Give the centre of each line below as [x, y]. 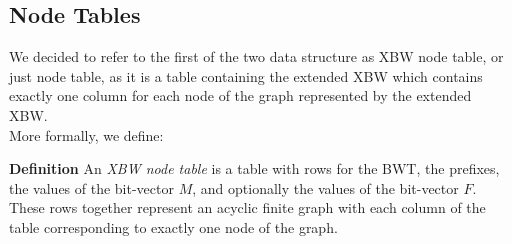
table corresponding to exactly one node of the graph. [173, 226]
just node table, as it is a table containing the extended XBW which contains [246, 75]
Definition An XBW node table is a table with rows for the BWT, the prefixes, [254, 168]
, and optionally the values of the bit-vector [325, 187]
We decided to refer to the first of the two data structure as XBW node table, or [256, 56]
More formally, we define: [86, 134]
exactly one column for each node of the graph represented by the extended [240, 95]
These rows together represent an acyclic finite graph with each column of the [247, 207]
